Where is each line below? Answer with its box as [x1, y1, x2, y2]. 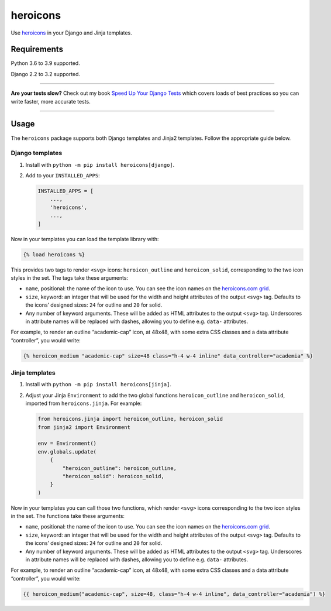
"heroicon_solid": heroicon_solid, [62, 473, 165, 479]
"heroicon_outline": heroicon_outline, [62, 465, 177, 471]
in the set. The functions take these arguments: [11, 513, 125, 520]
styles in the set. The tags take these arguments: [11, 274, 129, 281]
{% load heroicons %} [23, 251, 85, 258]
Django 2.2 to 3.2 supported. [11, 70, 81, 77]
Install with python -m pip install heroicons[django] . [25, 161, 175, 168]
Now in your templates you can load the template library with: [11, 235, 159, 242]
